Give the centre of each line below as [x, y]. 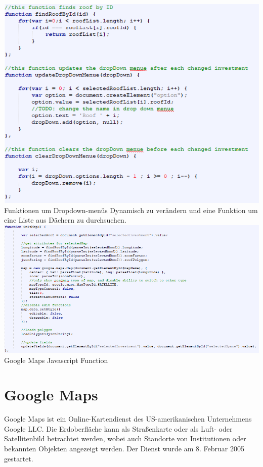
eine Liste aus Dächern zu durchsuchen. [65, 220]
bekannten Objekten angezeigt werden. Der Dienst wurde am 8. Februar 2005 [124, 449]
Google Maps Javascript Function [56, 360]
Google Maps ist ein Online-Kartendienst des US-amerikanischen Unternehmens [128, 419]
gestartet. [19, 458]
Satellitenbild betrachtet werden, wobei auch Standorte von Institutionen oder [125, 438]
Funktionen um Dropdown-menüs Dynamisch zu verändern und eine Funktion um [131, 210]
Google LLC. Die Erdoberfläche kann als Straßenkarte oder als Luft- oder [118, 428]
